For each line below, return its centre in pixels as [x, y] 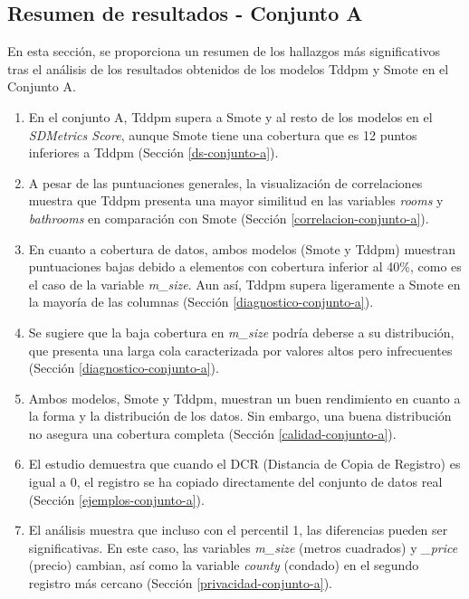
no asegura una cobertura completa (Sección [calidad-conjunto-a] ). [212, 433]
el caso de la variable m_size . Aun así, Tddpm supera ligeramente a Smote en [244, 284]
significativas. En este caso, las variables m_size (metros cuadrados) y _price [243, 547]
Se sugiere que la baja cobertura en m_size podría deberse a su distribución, [241, 332]
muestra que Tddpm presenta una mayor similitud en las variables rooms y [236, 200]
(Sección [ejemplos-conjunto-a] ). [116, 499]
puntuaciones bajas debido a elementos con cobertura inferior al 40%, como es [245, 266]
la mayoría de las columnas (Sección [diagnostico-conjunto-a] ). [201, 302]
